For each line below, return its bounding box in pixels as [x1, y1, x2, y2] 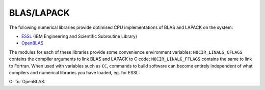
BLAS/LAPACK [9, 7, 70, 18]
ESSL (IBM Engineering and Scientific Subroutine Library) [21, 33, 137, 39]
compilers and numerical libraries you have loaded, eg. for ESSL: [9, 69, 140, 75]
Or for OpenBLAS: [9, 79, 46, 85]
